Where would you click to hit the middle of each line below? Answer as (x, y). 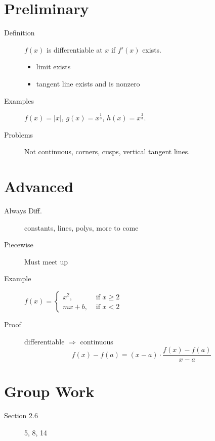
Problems (19, 134)
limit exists (53, 67)
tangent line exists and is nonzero (88, 83)
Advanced (39, 186)
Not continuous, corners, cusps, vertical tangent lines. (107, 151)
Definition (19, 33)
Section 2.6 (21, 415)
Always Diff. (23, 210)
